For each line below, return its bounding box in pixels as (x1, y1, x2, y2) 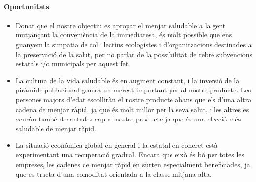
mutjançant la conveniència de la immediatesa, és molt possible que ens (15, 30, 232, 40)
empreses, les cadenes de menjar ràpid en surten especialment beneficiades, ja (15, 159, 250, 169)
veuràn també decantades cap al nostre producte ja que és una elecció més (15, 114, 241, 124)
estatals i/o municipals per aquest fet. (15, 59, 130, 69)
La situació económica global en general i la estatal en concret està (15, 140, 218, 150)
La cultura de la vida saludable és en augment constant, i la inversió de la (15, 75, 240, 85)
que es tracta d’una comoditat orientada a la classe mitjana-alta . (15, 169, 212, 179)
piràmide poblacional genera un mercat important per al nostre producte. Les (15, 85, 251, 95)
